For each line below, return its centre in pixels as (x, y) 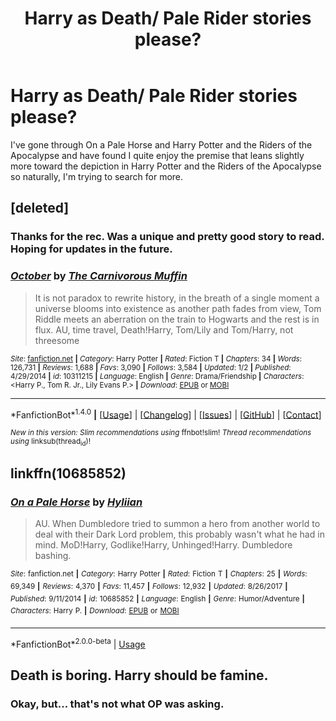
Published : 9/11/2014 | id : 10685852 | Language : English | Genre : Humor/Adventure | (157, 598)
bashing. (53, 556)
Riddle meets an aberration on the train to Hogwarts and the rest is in (177, 319)
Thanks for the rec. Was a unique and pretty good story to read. (167, 237)
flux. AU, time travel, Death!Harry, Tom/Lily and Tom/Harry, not (164, 329)
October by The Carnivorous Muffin (99, 276)
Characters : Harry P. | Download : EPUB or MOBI (95, 611)
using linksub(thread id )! (50, 442)
